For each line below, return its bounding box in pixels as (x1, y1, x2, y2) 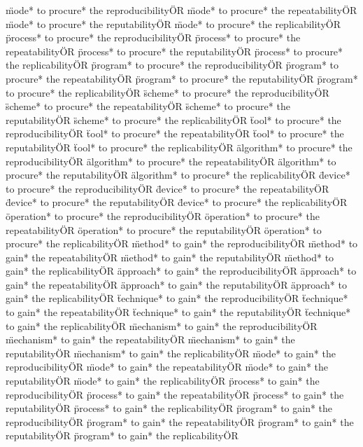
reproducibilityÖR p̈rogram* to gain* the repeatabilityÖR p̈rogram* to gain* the (6, 414, 354, 429)
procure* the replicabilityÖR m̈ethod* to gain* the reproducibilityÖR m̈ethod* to (6, 236, 358, 251)
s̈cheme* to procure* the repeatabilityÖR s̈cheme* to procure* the (6, 99, 290, 114)
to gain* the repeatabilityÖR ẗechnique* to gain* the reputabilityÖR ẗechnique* (6, 305, 351, 319)
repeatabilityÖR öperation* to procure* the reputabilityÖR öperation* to (6, 222, 322, 237)
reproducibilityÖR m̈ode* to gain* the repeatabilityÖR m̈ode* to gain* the (6, 359, 328, 374)
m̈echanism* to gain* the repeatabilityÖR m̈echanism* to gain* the (6, 332, 295, 347)
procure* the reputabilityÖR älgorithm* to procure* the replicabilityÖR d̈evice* (6, 167, 350, 182)
